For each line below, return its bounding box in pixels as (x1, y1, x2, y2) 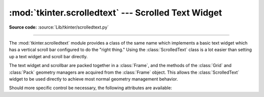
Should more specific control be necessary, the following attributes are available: (9, 85, 172, 91)
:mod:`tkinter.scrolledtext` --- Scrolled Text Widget (9, 7, 222, 18)
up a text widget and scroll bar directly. (9, 53, 88, 59)
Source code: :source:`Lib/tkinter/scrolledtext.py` (9, 24, 109, 30)
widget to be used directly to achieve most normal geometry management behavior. (9, 76, 178, 82)
